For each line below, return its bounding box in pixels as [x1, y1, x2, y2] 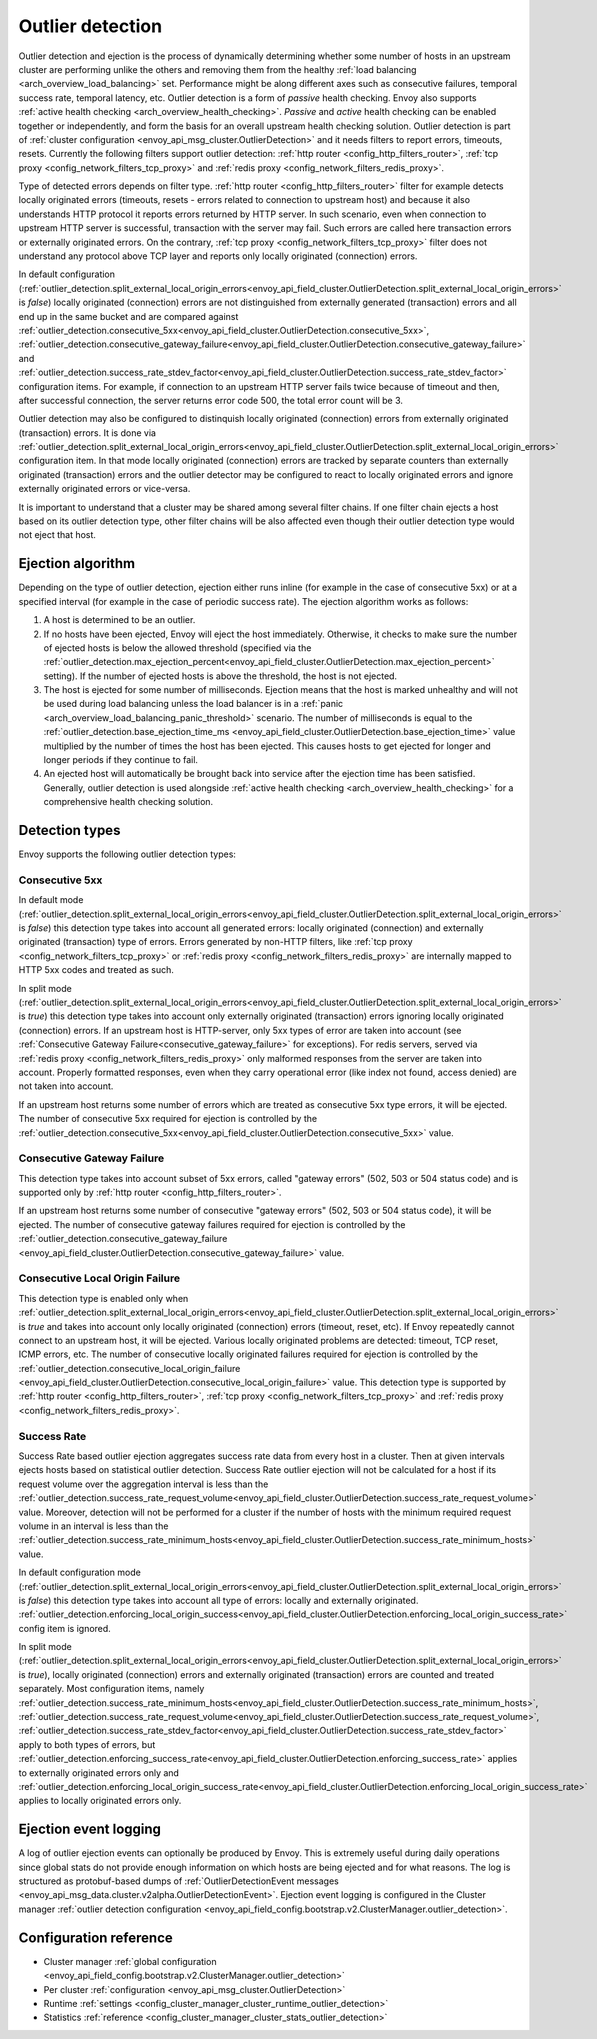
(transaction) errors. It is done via [18, 426, 157, 439]
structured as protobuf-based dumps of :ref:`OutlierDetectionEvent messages [18, 1875, 339, 1887]
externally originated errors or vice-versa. [18, 483, 191, 495]
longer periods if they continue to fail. [43, 754, 199, 766]
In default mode [18, 894, 84, 906]
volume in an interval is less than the [18, 1520, 169, 1532]
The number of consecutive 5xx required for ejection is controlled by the [18, 1113, 318, 1125]
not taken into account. [18, 1080, 114, 1092]
